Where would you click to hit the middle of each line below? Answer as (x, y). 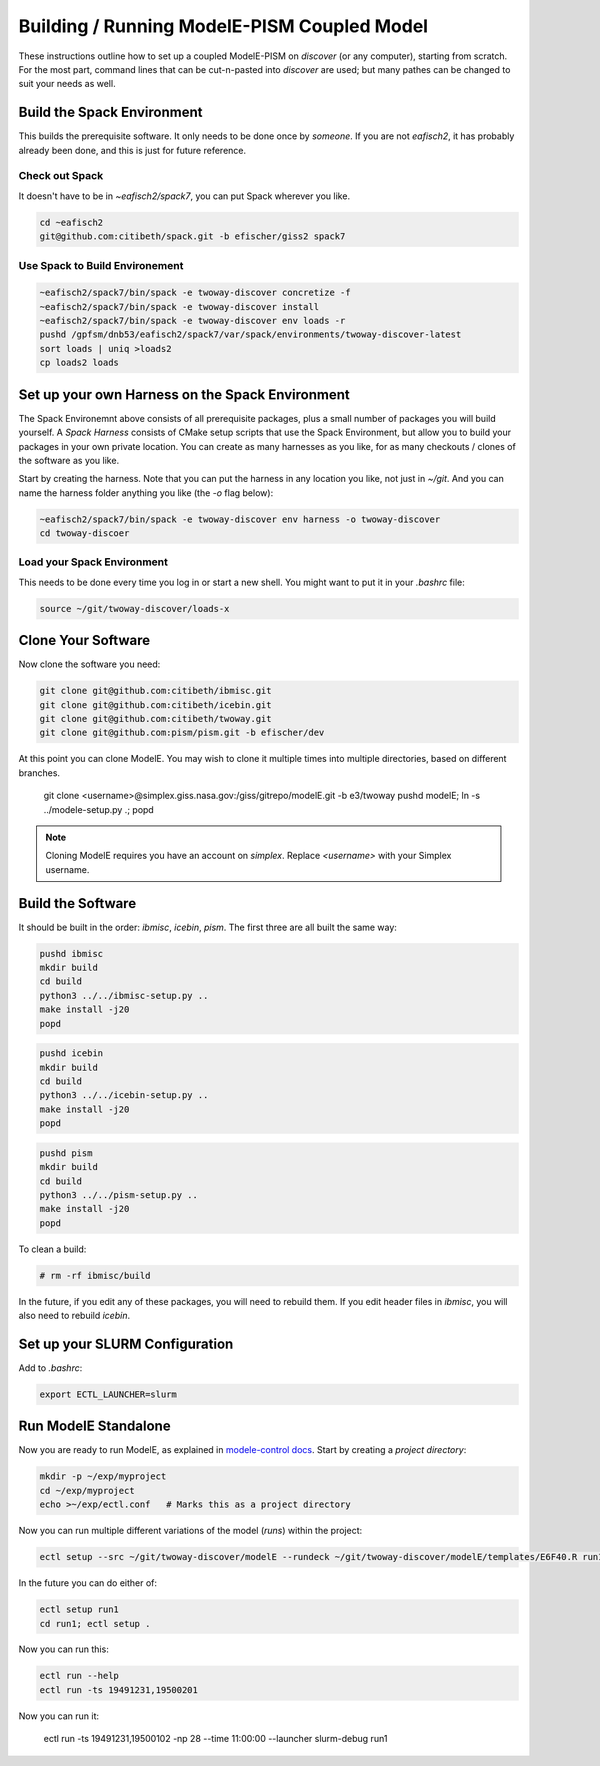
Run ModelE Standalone (94, 1426)
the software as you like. (69, 460)
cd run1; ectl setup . (95, 1623)
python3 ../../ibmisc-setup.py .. (124, 995)
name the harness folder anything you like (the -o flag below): (146, 492)
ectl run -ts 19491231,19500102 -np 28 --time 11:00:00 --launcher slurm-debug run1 (215, 1739)
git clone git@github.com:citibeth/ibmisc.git (155, 691)
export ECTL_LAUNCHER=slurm (108, 1394)
